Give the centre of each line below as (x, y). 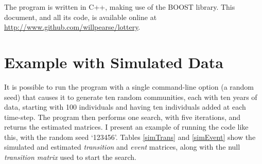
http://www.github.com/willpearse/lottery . (72, 27)
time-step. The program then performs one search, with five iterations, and (123, 117)
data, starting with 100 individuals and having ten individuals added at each (125, 107)
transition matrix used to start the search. (70, 157)
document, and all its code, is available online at (81, 17)
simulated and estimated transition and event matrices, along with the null (122, 147)
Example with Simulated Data (114, 62)
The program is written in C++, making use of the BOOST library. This (120, 7)
